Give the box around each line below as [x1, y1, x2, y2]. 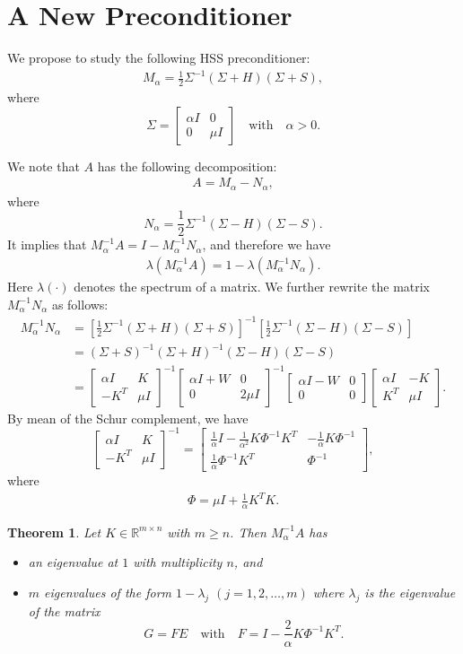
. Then [230, 522, 266, 541]
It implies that [7, 235, 87, 254]
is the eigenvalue [364, 583, 456, 602]
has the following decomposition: [97, 156, 277, 175]
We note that [7, 156, 80, 175]
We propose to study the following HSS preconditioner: [7, 48, 310, 67]
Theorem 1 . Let [7, 522, 101, 541]
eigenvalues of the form [44, 583, 171, 602]
